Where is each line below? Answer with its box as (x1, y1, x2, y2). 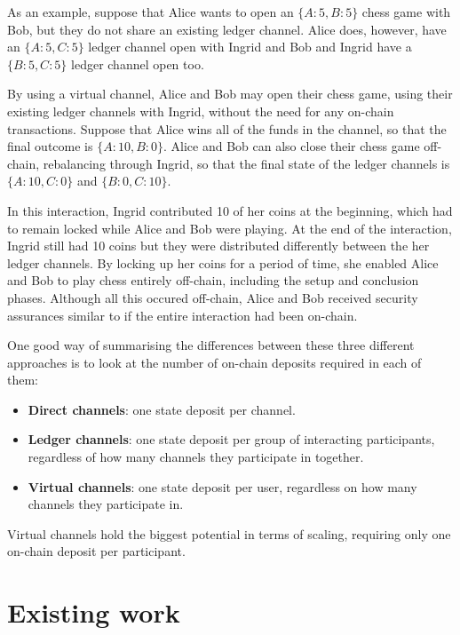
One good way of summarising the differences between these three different (7, 336, 415, 354)
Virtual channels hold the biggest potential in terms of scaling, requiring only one (7, 524, 451, 543)
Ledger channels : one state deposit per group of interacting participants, (28, 430, 435, 448)
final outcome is (7, 137, 93, 155)
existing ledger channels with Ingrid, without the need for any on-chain (7, 101, 394, 120)
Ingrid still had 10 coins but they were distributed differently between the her (7, 236, 430, 255)
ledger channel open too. (71, 54, 204, 73)
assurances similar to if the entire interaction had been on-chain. (7, 306, 358, 324)
